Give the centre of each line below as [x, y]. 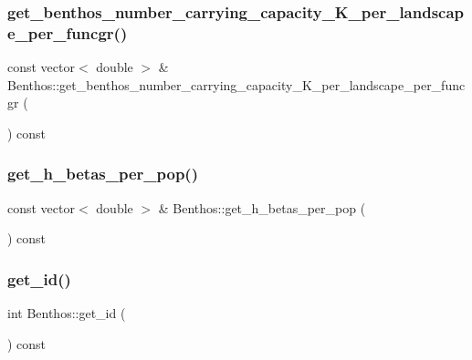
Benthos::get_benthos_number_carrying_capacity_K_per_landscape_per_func [236, 84]
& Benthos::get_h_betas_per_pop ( [262, 207]
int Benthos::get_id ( [67, 313]
